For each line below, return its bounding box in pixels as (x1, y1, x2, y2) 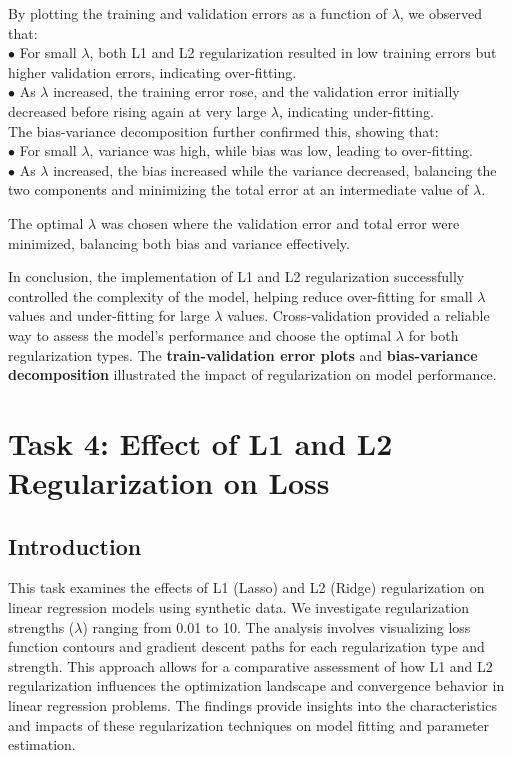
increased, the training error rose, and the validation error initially (53, 81, 460, 102)
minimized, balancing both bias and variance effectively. (8, 232, 350, 253)
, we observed (399, 3, 482, 23)
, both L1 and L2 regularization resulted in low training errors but (89, 42, 497, 63)
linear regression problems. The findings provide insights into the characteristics (8, 695, 497, 716)
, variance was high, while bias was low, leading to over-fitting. (89, 140, 473, 161)
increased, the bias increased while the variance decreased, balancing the (53, 159, 497, 180)
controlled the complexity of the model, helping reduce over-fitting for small (8, 285, 473, 306)
